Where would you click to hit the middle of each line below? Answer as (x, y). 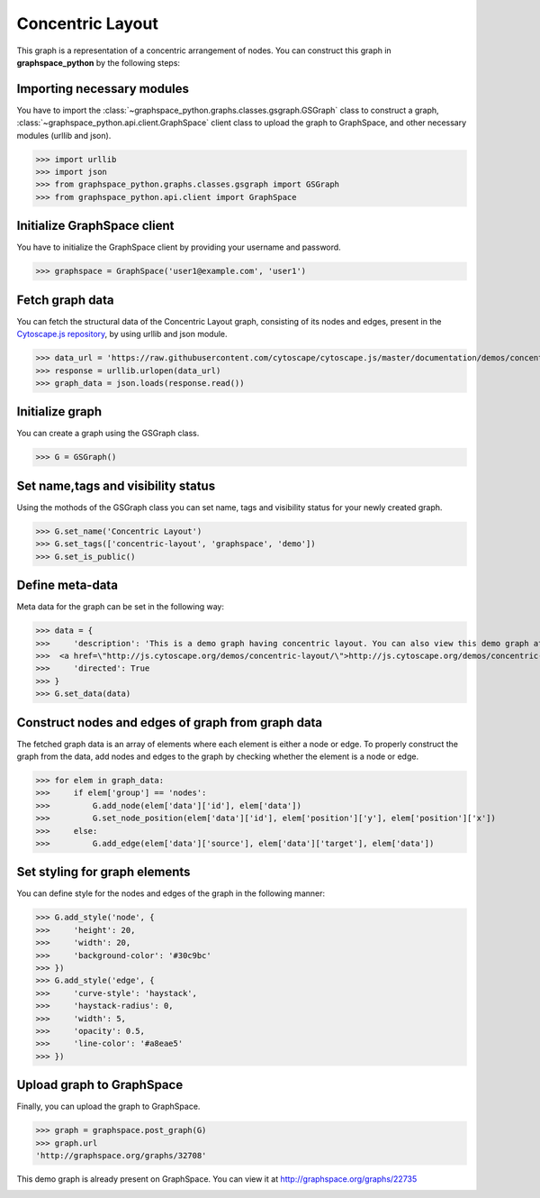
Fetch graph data (65, 300)
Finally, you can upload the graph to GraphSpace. (108, 1107)
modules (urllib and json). (64, 135)
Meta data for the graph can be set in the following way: (121, 607)
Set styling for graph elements (103, 872)
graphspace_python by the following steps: (98, 62)
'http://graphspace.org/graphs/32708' (121, 1155)
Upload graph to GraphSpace (100, 1085)
